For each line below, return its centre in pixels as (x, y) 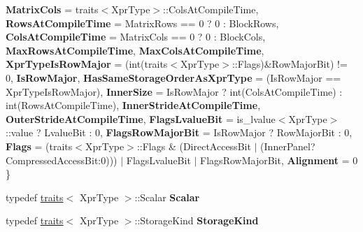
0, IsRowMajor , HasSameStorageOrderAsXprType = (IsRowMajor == (173, 77)
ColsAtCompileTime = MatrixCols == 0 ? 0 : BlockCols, (136, 37)
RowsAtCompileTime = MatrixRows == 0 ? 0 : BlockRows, (142, 23)
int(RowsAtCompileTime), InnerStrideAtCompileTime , (133, 105)
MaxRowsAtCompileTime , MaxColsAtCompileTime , (135, 50)
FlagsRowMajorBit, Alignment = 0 (279, 160)
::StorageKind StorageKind (197, 220)
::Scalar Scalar (167, 197)
